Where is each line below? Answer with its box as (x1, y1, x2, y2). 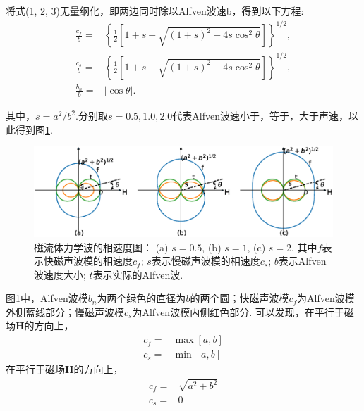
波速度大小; (34, 267, 86, 282)
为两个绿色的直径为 (97, 291, 186, 305)
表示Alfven (278, 253, 327, 268)
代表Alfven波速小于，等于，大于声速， (172, 108, 349, 123)
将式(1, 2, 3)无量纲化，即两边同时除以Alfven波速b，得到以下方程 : (6, 4, 304, 18)
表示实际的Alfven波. (92, 267, 183, 282)
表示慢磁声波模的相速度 (151, 253, 260, 268)
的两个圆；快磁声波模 (190, 291, 289, 305)
